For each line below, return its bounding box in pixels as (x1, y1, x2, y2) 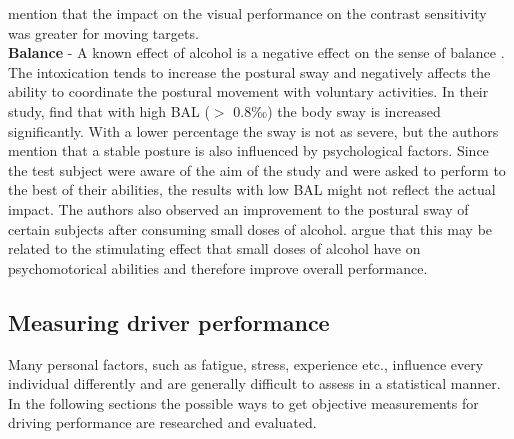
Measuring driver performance (8, 306, 330, 337)
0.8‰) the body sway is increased (233, 100, 441, 121)
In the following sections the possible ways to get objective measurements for (8, 392, 479, 413)
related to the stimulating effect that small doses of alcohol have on (8, 238, 421, 259)
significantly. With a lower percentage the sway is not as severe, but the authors (8, 120, 499, 141)
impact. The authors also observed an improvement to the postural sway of (8, 198, 469, 219)
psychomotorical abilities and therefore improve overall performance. (8, 257, 428, 278)
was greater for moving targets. (8, 22, 199, 43)
